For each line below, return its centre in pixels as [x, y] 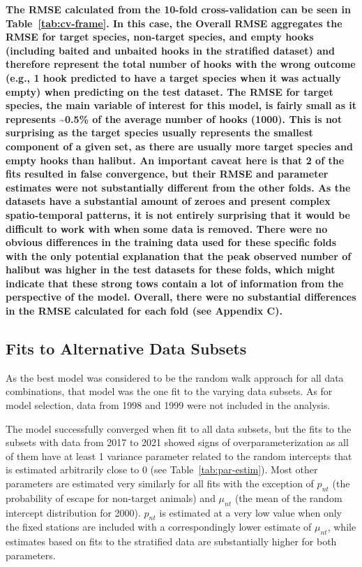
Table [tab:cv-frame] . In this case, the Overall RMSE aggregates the [174, 23]
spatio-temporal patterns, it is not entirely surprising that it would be [178, 214]
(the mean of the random [288, 497]
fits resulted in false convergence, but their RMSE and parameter [167, 174]
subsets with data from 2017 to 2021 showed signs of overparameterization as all [177, 442]
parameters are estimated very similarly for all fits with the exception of [160, 483]
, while [342, 527]
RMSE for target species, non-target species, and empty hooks [160, 37]
